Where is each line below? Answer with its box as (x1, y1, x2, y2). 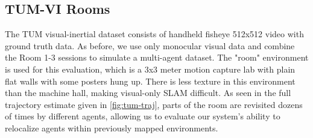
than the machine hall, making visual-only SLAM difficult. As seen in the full (5, 86, 291, 99)
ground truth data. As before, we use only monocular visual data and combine (5, 39, 295, 52)
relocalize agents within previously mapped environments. (5, 121, 218, 134)
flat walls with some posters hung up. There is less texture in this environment (5, 74, 296, 87)
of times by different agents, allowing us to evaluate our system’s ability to (5, 110, 280, 122)
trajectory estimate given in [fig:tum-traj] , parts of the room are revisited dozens (5, 98, 303, 110)
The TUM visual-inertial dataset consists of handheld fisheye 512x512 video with (5, 28, 304, 40)
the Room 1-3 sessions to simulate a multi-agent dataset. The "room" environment (5, 51, 309, 64)
